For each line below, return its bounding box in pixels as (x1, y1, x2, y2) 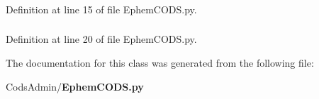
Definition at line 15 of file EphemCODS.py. (6, 1, 197, 16)
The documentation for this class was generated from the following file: (6, 55, 314, 70)
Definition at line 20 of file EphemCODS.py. (6, 32, 197, 46)
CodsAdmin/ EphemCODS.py (6, 79, 144, 93)
